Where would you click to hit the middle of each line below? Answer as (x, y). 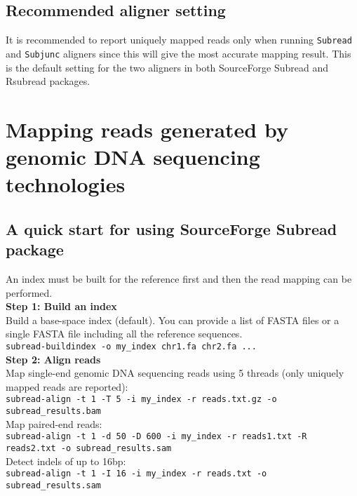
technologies (66, 184)
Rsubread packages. (48, 81)
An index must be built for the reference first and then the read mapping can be (179, 279)
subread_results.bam (54, 411)
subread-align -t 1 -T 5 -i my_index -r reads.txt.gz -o (141, 400)
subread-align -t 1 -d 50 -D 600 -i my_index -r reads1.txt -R (156, 437)
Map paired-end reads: (54, 423)
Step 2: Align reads (53, 359)
